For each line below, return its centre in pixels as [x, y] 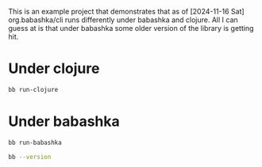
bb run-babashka [35, 142]
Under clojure [54, 68]
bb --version [30, 157]
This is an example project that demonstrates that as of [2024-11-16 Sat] [126, 11]
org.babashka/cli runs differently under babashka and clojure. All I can [123, 20]
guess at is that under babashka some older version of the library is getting [131, 28]
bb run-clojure [33, 89]
